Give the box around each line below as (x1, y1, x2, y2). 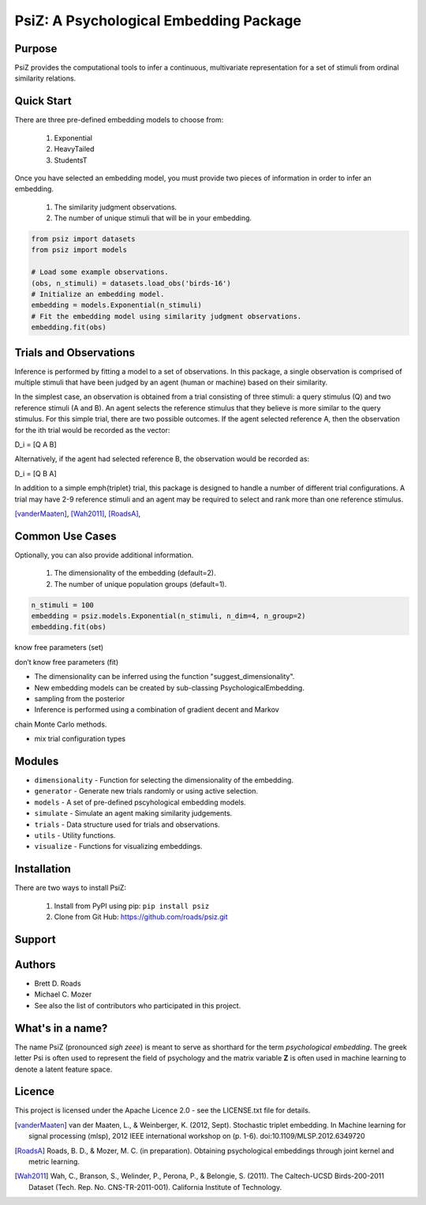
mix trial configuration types (34, 734, 126, 744)
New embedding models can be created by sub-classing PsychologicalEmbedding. (34, 683, 305, 693)
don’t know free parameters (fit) (14, 657, 118, 666)
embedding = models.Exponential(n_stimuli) (31, 301, 203, 310)
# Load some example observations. (31, 268, 169, 276)
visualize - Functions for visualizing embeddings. (34, 842, 203, 851)
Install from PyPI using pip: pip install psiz (54, 901, 210, 910)
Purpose (14, 42, 58, 55)
